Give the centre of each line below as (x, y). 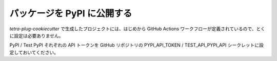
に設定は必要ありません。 (36, 35)
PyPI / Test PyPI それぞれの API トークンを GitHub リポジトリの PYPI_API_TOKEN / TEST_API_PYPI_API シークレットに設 (136, 45)
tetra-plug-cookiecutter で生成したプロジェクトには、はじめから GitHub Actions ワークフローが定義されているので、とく (137, 29)
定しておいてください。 (34, 52)
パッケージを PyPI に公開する (71, 13)
